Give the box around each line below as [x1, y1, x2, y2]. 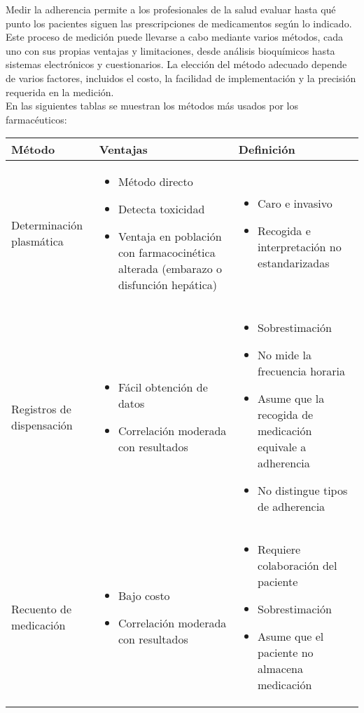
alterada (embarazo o [118, 260, 223, 277]
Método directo [118, 173, 193, 190]
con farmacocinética [118, 244, 216, 261]
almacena [258, 660, 303, 677]
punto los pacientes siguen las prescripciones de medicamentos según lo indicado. [6, 15, 352, 30]
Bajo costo [118, 587, 170, 604]
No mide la [258, 347, 311, 364]
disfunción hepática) [118, 276, 217, 293]
